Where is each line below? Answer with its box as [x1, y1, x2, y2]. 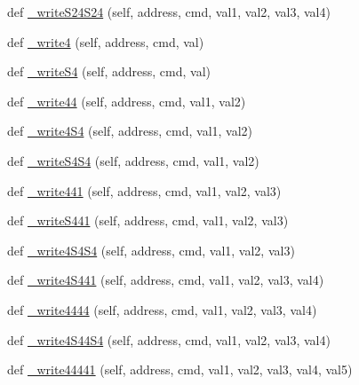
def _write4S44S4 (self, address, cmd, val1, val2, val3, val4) [7, 330, 331, 349]
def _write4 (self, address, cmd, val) [7, 32, 204, 51]
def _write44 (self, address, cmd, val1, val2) [7, 91, 246, 110]
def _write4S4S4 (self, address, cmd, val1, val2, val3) [7, 240, 295, 259]
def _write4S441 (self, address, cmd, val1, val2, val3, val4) [7, 271, 324, 289]
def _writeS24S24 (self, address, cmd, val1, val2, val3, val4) [7, 3, 331, 20]
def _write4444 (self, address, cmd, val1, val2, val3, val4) [7, 300, 317, 318]
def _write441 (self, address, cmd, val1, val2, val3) [7, 181, 282, 200]
